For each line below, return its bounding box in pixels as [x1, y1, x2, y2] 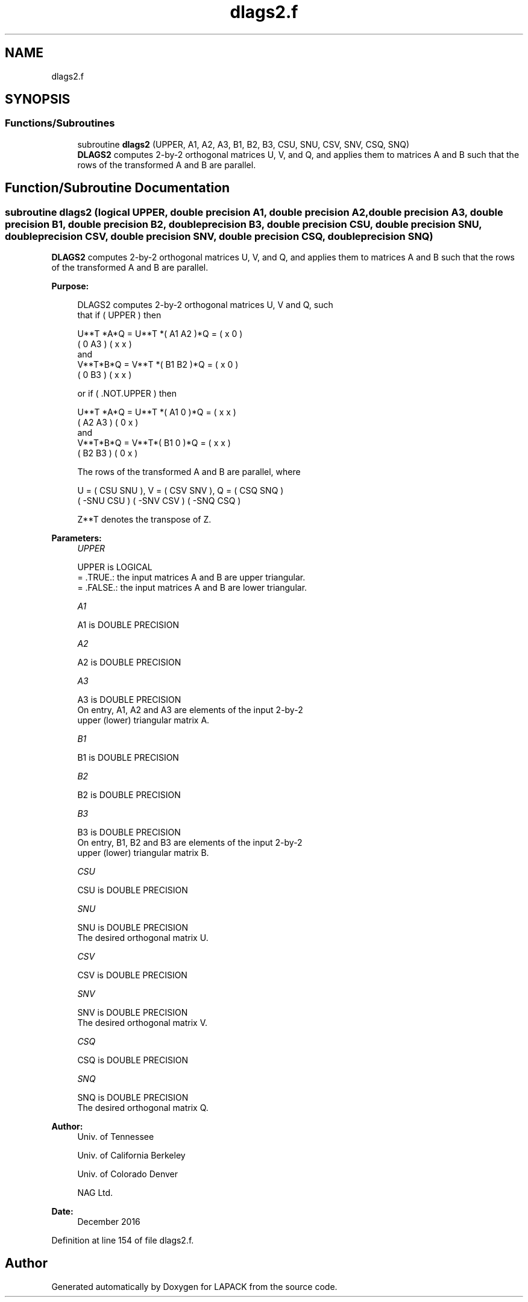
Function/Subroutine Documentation [5, 180, 230, 196]
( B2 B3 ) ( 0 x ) [77, 448, 138, 459]
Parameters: [51, 533, 102, 544]
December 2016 [77, 1216, 140, 1227]
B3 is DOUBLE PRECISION [77, 827, 181, 838]
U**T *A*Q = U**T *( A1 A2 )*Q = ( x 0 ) [77, 329, 243, 339]
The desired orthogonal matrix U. [77, 932, 209, 943]
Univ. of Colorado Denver [77, 1169, 178, 1180]
